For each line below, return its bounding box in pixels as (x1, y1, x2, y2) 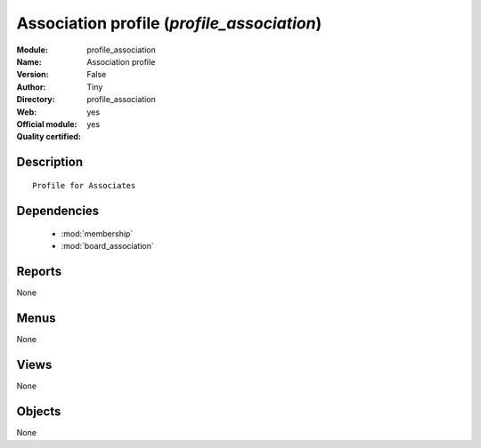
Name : (16, 56, 42, 67)
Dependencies (16, 203, 100, 218)
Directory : (16, 94, 55, 105)
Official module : (16, 118, 77, 129)
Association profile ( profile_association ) (16, 13, 322, 33)
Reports (16, 264, 62, 279)
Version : (16, 69, 49, 80)
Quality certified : (16, 132, 82, 142)
